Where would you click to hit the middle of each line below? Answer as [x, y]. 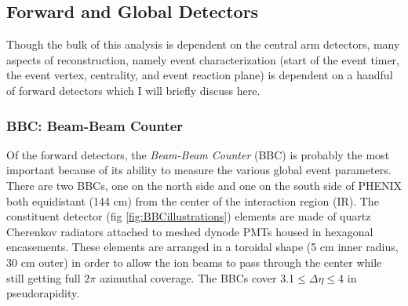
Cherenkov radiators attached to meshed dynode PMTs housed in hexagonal [190, 231]
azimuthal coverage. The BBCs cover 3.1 [197, 277]
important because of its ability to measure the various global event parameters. [199, 170]
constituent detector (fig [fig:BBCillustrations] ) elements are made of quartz [189, 216]
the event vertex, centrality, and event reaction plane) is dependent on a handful [200, 75]
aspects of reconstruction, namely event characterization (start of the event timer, [203, 59]
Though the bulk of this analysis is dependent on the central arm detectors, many [203, 44]
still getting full [44, 277]
